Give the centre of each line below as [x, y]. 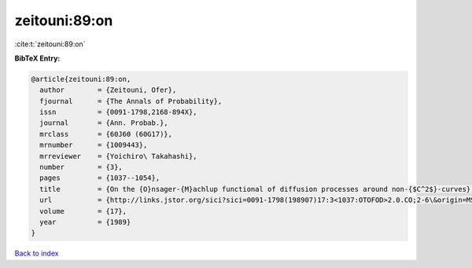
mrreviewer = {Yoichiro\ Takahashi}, [118, 156]
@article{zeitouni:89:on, [81, 79]
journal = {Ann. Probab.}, [104, 123]
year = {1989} [85, 222]
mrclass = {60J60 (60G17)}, [106, 134]
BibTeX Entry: [37, 58]
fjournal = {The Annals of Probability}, [131, 101]
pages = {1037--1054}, [100, 178]
